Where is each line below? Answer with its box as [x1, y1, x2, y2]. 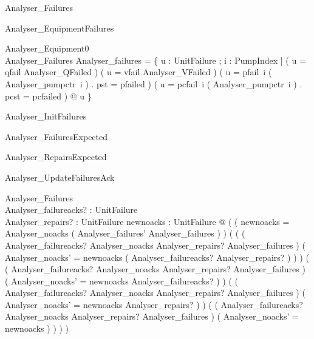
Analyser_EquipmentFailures [5, 21, 114, 34]
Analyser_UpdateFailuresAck [5, 170, 115, 183]
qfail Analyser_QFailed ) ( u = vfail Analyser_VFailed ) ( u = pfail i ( [5, 65, 272, 78]
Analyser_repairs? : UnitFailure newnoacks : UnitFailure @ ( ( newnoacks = [5, 215, 290, 227]
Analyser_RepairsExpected [5, 150, 107, 163]
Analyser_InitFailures [5, 110, 87, 123]
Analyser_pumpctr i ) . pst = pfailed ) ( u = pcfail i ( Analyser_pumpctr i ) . [5, 77, 302, 90]
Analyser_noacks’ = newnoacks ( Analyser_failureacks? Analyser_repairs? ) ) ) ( [5, 250, 309, 263]
